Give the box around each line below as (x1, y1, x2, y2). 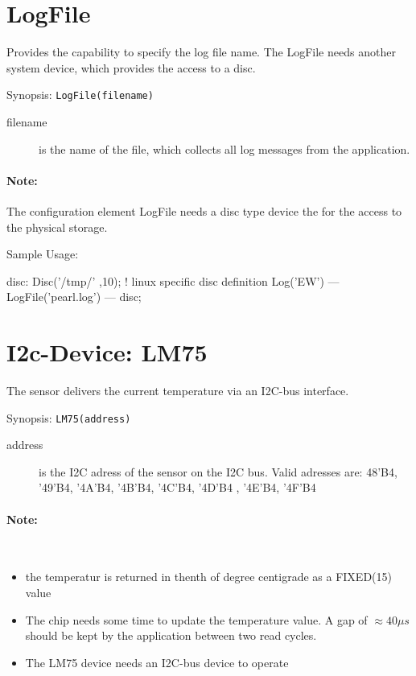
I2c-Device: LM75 (6, 336, 208, 369)
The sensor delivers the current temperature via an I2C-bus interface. (6, 382, 349, 399)
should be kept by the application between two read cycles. (25, 627, 317, 644)
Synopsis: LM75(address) (6, 409, 131, 426)
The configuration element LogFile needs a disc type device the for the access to (6, 202, 402, 219)
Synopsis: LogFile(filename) (6, 86, 154, 103)
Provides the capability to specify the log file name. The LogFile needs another (6, 43, 396, 60)
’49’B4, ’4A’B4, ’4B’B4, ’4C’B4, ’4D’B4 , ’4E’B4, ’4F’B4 (39, 479, 316, 496)
